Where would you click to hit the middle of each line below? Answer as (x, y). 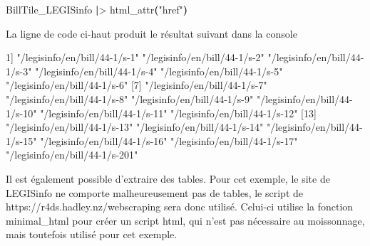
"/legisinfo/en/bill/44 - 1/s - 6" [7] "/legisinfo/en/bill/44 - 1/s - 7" (137, 85)
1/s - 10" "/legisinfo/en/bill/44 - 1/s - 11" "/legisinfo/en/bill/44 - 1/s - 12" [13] (161, 113)
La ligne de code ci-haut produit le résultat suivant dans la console (151, 33)
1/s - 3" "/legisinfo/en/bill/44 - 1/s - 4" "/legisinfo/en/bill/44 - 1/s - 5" (144, 71)
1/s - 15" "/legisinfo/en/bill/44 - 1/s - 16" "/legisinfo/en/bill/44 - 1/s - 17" (152, 140)
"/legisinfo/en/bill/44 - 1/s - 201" (72, 155)
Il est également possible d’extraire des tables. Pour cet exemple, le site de (168, 178)
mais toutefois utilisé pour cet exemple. (92, 234)
